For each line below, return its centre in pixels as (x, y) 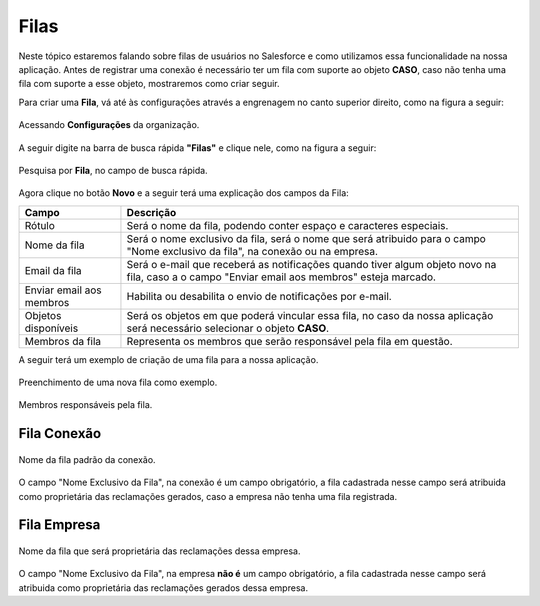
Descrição (151, 212)
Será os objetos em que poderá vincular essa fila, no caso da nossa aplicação (310, 315)
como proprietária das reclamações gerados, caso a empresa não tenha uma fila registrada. (208, 496)
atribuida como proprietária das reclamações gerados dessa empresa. (163, 587)
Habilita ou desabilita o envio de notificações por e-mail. (259, 296)
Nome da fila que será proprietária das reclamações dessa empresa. (159, 551)
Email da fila (53, 270)
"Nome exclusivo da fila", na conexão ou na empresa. (252, 251)
